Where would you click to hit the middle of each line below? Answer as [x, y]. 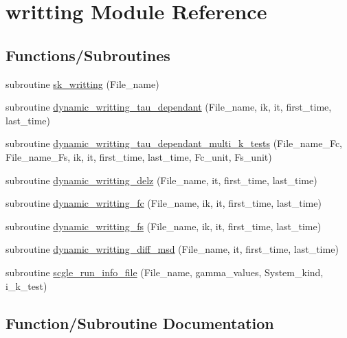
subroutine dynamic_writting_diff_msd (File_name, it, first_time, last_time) [172, 249]
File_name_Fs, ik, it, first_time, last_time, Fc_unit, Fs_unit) [139, 156]
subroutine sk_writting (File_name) [82, 83]
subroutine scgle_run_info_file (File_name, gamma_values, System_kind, [165, 272]
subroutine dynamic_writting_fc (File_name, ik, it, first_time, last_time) [164, 203]
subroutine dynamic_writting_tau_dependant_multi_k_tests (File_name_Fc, [174, 143]
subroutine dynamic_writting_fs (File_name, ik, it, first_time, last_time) [164, 226]
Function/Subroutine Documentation [140, 323]
